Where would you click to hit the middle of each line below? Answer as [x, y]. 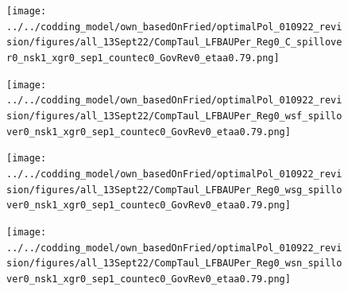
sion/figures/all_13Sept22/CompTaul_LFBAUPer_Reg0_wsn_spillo [174, 264]
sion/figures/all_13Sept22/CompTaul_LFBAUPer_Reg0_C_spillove [174, 43]
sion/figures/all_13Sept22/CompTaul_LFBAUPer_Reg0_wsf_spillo [174, 116]
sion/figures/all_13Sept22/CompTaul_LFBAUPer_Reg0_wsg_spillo [174, 190]
